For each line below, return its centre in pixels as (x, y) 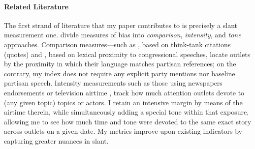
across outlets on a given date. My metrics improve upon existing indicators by (123, 131)
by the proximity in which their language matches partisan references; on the (120, 64)
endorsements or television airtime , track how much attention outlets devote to (124, 92)
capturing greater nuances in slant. (56, 140)
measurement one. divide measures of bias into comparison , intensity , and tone (123, 35)
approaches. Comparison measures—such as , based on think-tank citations (117, 44)
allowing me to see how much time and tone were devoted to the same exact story (128, 121)
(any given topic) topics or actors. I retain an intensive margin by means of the (123, 102)
